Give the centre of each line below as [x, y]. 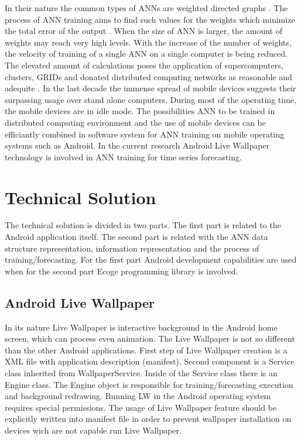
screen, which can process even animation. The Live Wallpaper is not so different [150, 338]
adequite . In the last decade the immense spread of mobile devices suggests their [150, 88]
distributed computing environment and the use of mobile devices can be [135, 122]
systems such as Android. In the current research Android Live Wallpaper [137, 145]
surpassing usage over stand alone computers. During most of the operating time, [150, 99]
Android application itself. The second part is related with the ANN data [136, 237]
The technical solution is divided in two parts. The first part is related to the [143, 225]
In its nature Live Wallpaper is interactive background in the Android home [141, 327]
